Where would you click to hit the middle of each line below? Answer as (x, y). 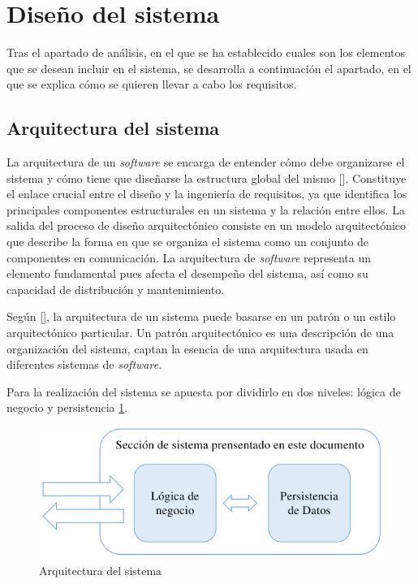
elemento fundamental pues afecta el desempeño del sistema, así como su (187, 273)
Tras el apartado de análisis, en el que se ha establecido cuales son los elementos (206, 52)
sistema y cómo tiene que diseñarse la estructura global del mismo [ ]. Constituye (207, 177)
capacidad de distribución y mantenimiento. (116, 289)
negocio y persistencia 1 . (67, 407)
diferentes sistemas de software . (84, 364)
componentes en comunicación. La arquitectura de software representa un (189, 257)
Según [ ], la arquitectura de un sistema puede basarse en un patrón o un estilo (201, 316)
